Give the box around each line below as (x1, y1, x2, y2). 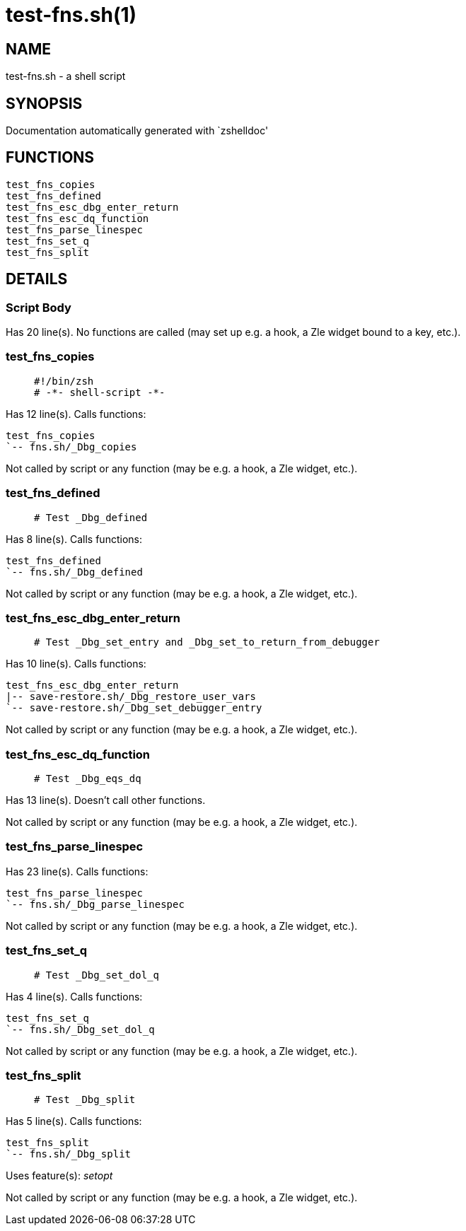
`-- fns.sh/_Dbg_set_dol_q (6, 1023, 155, 1035)
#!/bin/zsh (34, 375, 94, 387)
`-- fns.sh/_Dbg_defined (6, 566, 143, 578)
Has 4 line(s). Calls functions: (6, 990, 143, 1003)
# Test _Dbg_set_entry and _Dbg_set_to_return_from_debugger (34, 636, 380, 648)
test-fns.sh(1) (6, 3, 137, 27)
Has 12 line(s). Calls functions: (6, 407, 146, 420)
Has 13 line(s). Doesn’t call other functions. (6, 794, 206, 807)
